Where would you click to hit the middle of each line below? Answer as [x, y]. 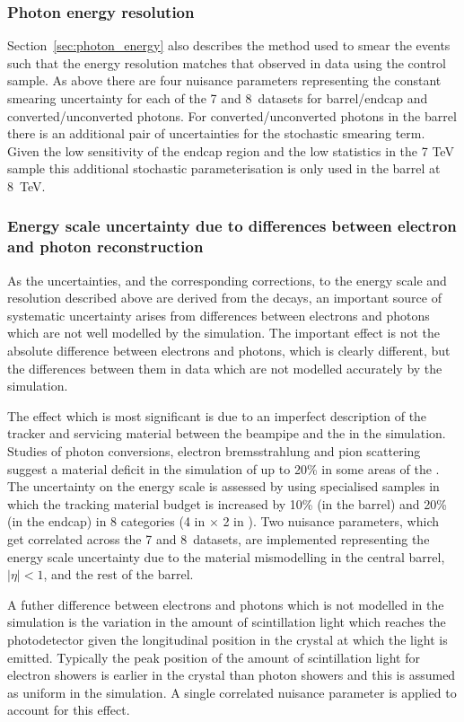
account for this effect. [69, 710]
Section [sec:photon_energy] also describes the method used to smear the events [229, 45]
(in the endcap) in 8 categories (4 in [106, 521]
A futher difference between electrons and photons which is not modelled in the [226, 604]
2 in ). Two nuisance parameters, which [331, 521]
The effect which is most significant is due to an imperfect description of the [217, 415]
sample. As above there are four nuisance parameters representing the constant [224, 80]
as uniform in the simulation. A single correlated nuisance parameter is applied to [232, 692]
